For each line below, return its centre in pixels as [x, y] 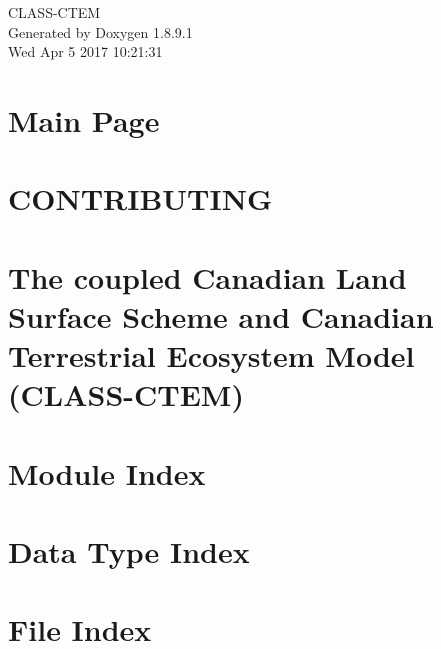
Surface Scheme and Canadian [221, 315]
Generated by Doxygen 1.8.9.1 [100, 31]
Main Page [84, 119]
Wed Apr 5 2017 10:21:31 [85, 51]
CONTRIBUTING [140, 198]
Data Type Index [129, 551]
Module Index [107, 472]
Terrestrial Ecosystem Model [211, 355]
